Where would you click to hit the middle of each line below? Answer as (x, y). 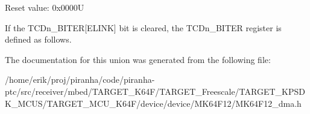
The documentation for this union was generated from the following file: (138, 59)
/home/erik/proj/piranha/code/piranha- (80, 79)
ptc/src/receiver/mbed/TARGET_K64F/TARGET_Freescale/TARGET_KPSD (155, 91)
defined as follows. (38, 39)
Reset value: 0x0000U (45, 7)
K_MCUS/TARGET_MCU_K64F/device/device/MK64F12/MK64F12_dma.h (153, 103)
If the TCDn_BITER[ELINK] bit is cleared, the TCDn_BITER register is (143, 27)
